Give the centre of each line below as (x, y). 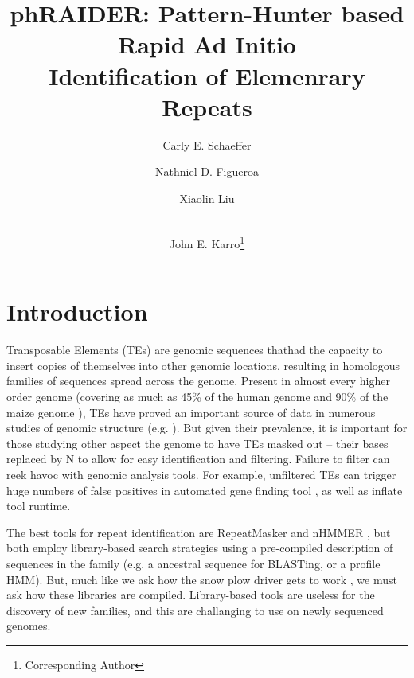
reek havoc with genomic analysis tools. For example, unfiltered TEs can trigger (201, 474)
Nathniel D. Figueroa (207, 171)
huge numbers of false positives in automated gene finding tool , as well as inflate (205, 490)
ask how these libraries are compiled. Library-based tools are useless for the (191, 595)
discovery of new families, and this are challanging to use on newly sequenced (195, 610)
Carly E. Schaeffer (207, 144)
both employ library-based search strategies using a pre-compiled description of (200, 548)
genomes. (29, 626)
